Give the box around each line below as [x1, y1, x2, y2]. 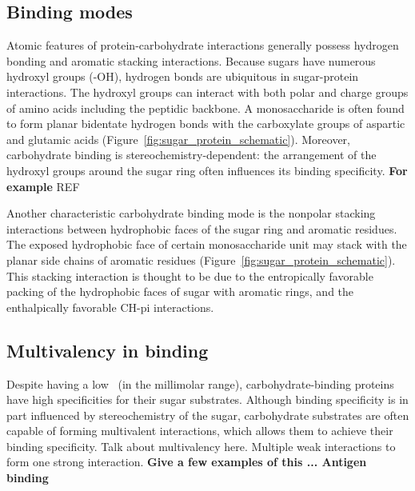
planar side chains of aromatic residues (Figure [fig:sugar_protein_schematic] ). [6, 251, 396, 268]
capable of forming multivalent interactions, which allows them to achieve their [6, 422, 393, 439]
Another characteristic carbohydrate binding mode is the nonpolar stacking [6, 205, 376, 222]
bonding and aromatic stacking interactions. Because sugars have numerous [6, 52, 376, 69]
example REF [6, 178, 80, 194]
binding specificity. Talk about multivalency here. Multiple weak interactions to [6, 437, 396, 454]
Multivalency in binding [6, 337, 209, 362]
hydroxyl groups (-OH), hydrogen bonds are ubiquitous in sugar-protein [6, 68, 359, 85]
